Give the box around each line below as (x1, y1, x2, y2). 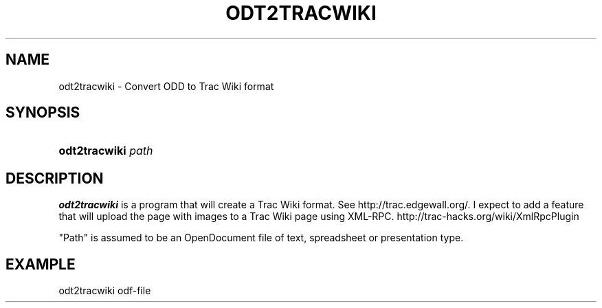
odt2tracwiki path (58, 144, 153, 158)
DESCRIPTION (5, 169, 104, 187)
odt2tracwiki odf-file (58, 285, 151, 297)
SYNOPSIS (5, 104, 80, 122)
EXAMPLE (5, 255, 76, 273)
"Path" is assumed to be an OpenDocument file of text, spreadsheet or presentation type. (58, 232, 464, 244)
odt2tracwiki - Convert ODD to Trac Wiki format (58, 80, 274, 92)
